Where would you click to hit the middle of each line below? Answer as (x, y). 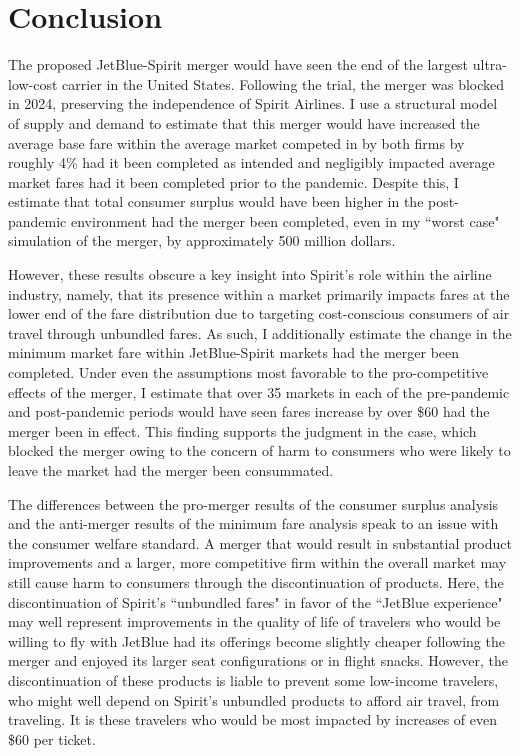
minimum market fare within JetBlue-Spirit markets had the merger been (234, 352)
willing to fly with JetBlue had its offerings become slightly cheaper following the (256, 640)
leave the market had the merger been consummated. (171, 470)
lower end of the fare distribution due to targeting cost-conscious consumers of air (259, 313)
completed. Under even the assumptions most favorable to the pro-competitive (248, 372)
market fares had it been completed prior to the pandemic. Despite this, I (233, 181)
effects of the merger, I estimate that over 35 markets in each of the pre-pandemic (259, 391)
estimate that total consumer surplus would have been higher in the (216, 201)
